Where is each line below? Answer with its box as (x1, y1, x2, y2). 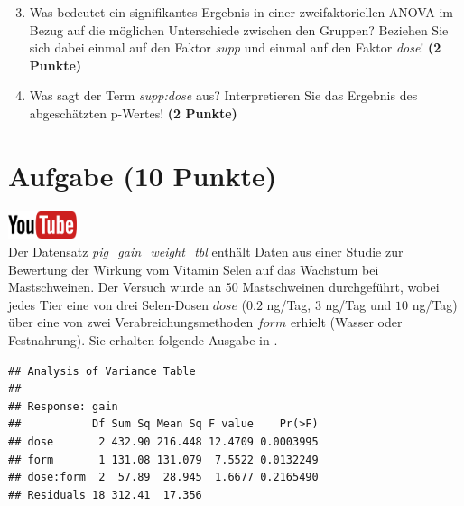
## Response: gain (8, 399, 118, 413)
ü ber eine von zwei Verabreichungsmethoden (8, 313, 254, 332)
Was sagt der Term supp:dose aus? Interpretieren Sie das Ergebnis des (29, 86, 418, 105)
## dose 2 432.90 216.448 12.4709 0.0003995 (8, 436, 319, 449)
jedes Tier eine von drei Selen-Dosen (8, 295, 209, 314)
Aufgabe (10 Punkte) (8, 156, 277, 193)
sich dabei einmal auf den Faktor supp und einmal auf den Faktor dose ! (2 (29, 38, 441, 57)
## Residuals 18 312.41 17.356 (8, 488, 202, 501)
